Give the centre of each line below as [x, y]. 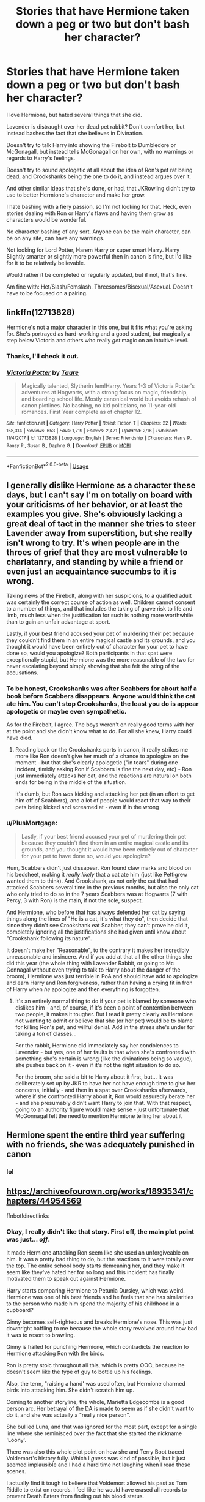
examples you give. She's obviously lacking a [95, 514]
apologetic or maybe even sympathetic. [67, 711]
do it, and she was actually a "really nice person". [68, 1415]
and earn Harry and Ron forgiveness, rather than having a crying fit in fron [99, 983]
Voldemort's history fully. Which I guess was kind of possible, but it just [96, 1459]
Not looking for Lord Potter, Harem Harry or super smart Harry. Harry [93, 250]
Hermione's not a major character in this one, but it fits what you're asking [99, 327]
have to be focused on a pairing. [47, 293]
